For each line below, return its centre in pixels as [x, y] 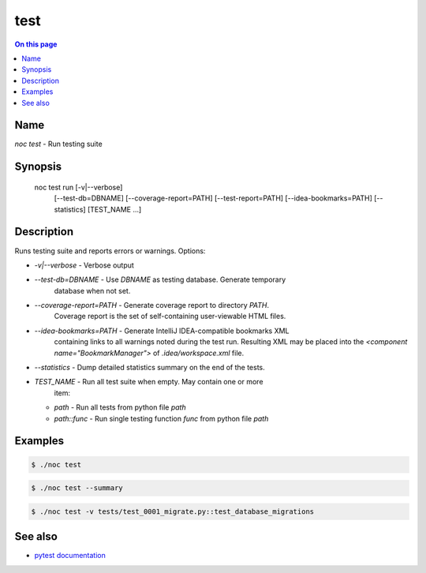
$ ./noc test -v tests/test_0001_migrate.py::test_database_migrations [173, 511]
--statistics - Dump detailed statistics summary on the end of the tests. [150, 368]
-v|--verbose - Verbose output [84, 265]
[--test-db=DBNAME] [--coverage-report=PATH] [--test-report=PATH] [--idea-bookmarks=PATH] [213, 198]
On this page [36, 44]
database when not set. [92, 290]
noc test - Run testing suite [58, 144]
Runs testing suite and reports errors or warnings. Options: [110, 251]
